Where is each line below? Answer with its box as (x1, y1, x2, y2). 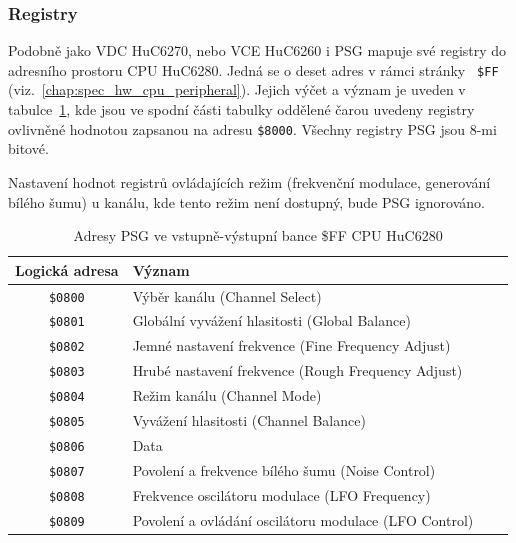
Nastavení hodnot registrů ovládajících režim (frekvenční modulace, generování (8, 171, 491, 192)
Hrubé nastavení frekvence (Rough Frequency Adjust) (132, 360, 463, 381)
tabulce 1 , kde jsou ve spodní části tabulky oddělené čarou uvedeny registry (8, 99, 475, 120)
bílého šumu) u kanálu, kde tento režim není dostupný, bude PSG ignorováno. (8, 191, 485, 212)
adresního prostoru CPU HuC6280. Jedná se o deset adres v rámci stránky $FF (8, 59, 499, 80)
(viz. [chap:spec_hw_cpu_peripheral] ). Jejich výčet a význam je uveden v (8, 79, 466, 100)
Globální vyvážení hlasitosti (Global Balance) (132, 310, 411, 331)
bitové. (8, 138, 49, 159)
